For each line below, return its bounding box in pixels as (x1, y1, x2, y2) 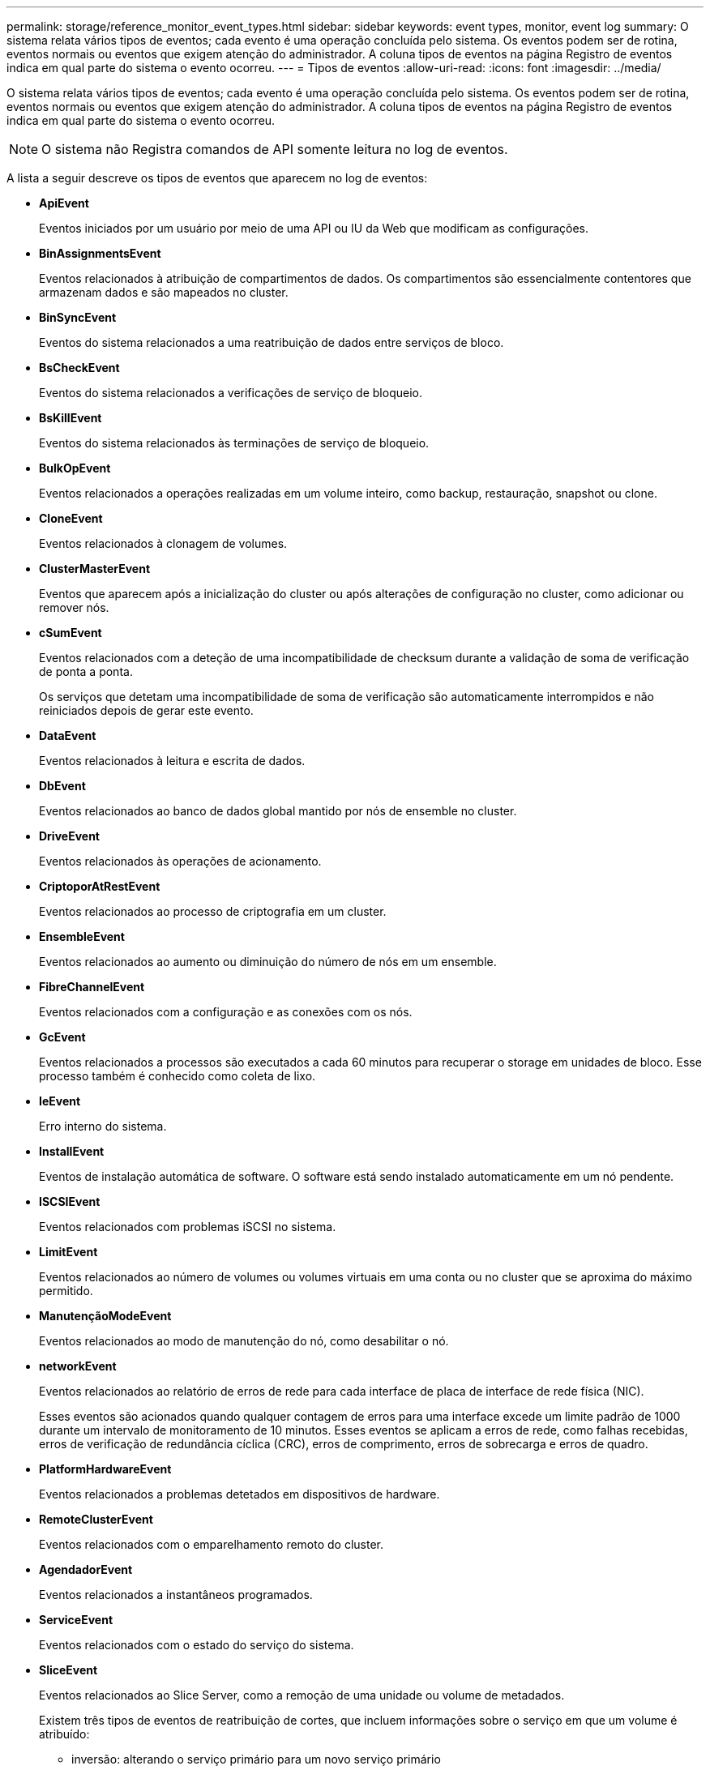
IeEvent (39, 1094, 81, 1108)
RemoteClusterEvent (39, 1512, 153, 1526)
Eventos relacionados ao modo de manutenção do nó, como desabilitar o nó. (39, 1334, 449, 1348)
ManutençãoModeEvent (39, 1309, 172, 1323)
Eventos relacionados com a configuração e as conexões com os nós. (39, 1005, 413, 1019)
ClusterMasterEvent (39, 562, 151, 575)
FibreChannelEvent (39, 980, 145, 994)
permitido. (39, 1284, 93, 1298)
